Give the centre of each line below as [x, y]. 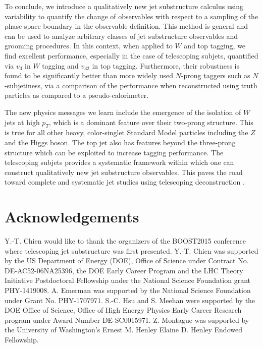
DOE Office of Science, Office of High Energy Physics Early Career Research [123, 310]
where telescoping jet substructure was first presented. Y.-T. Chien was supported [131, 250]
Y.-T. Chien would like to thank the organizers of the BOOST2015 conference [125, 241]
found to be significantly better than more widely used [89, 75]
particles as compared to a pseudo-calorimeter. [77, 95]
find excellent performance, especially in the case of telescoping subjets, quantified [131, 55]
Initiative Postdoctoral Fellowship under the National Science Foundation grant [128, 280]
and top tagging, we [215, 46]
